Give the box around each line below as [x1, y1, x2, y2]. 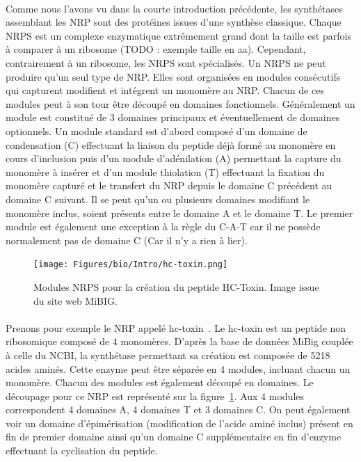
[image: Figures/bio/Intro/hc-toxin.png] [33, 260, 228, 270]
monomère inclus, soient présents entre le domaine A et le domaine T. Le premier [6, 205, 353, 220]
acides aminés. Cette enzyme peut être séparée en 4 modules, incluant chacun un [6, 361, 351, 376]
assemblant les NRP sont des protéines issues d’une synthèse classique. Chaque [6, 15, 342, 29]
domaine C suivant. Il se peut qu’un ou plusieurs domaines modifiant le [6, 191, 310, 206]
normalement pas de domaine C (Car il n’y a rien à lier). [6, 232, 248, 247]
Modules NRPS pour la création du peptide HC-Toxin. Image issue [33, 279, 319, 294]
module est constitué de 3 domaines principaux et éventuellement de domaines [6, 110, 340, 125]
